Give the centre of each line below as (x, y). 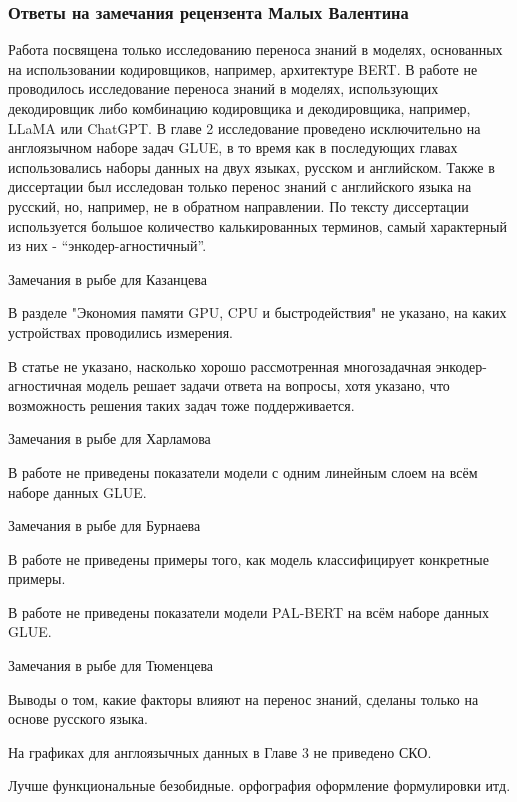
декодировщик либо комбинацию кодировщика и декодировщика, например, (239, 108)
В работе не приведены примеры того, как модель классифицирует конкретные (248, 558)
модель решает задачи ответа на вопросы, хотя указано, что (268, 385)
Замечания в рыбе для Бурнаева (104, 525)
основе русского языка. (78, 718)
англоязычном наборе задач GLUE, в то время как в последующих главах (233, 147)
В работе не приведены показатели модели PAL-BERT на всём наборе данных (248, 611)
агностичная (45, 385)
